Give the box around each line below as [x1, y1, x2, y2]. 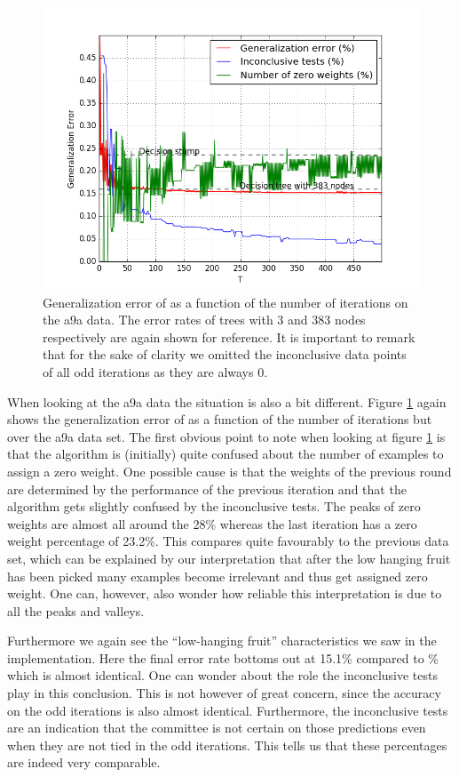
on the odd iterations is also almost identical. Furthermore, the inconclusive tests [7, 701, 448, 719]
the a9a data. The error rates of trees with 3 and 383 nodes [43, 310, 366, 329]
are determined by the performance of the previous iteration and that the [7, 479, 407, 498]
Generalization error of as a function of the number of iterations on [43, 292, 408, 311]
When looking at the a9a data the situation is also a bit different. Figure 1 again [7, 392, 447, 411]
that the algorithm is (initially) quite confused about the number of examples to [7, 445, 444, 463]
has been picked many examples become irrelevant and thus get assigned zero [7, 566, 428, 585]
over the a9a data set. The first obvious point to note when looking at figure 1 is [7, 427, 446, 445]
